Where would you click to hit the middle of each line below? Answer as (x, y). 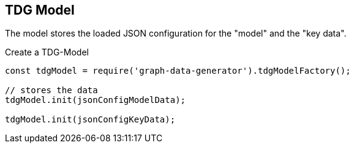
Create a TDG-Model (47, 52)
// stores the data (51, 90)
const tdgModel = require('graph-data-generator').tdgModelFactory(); (178, 71)
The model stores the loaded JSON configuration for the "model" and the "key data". (176, 33)
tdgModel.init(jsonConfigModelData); (96, 100)
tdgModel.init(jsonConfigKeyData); (90, 120)
